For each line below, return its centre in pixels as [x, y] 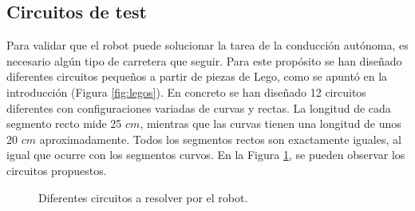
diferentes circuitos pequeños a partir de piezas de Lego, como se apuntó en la [197, 76]
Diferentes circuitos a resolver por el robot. [143, 197]
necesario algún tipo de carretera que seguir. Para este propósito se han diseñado [204, 60]
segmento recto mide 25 [64, 123]
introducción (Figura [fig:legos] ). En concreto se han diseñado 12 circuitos [186, 92]
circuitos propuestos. [57, 170]
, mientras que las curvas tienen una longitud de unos [271, 123]
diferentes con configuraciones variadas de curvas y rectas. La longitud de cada [199, 107]
